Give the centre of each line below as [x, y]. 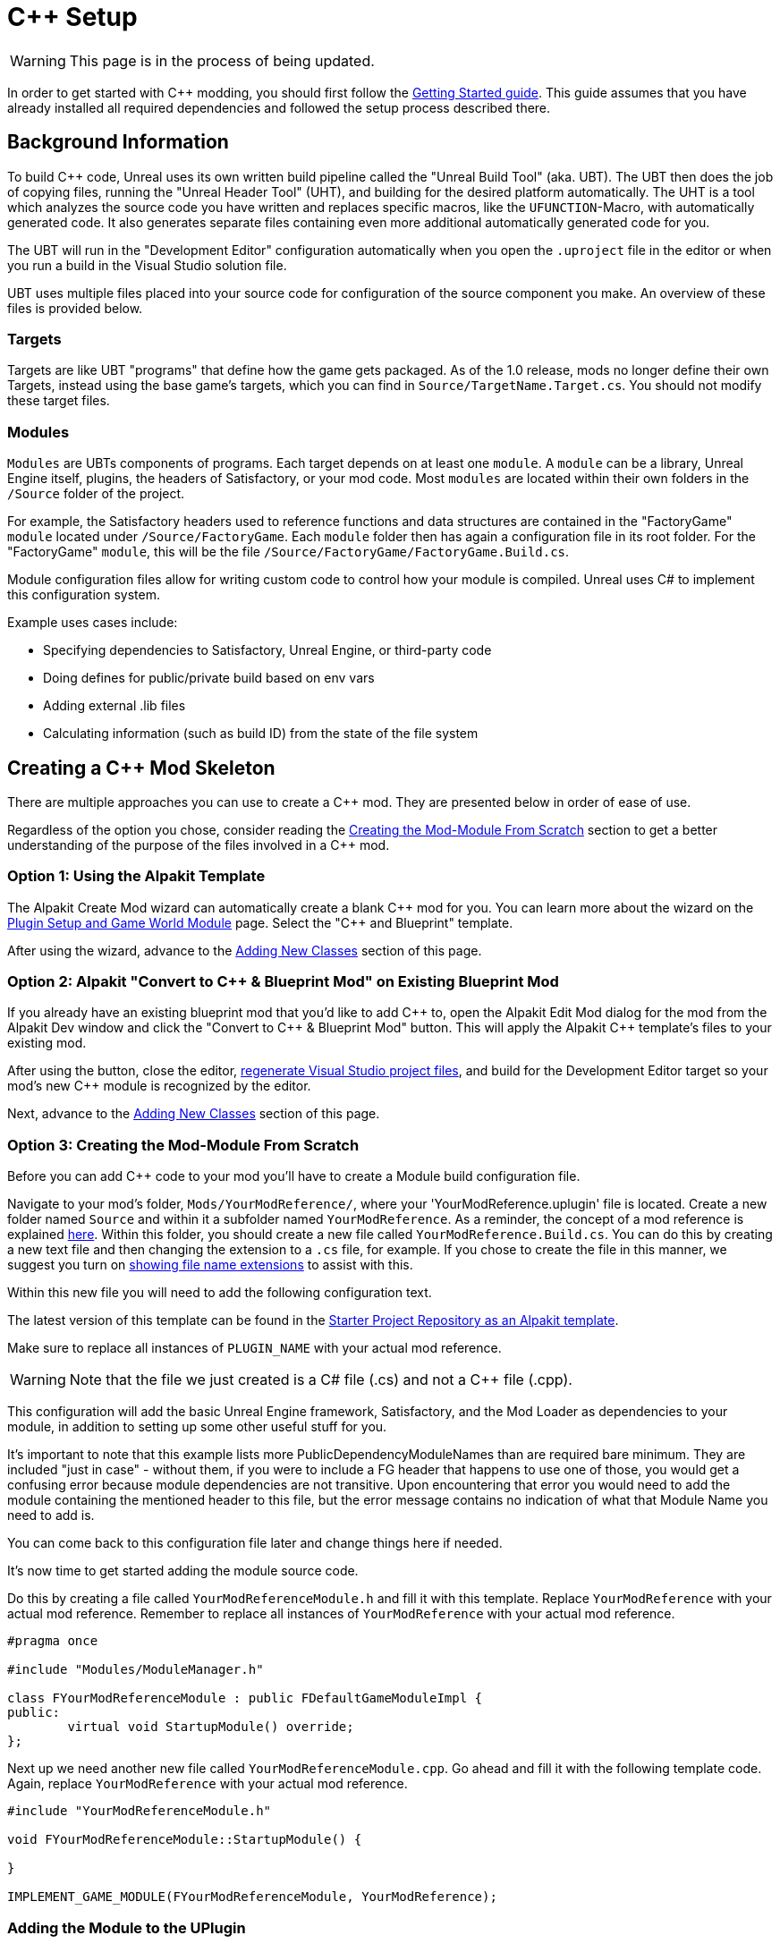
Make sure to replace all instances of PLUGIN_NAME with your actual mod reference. [254, 1348]
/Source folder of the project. [96, 494]
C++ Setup [72, 17]
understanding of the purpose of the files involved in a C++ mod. [199, 845]
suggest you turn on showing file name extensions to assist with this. [210, 1265]
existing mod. [47, 1043]
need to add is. [51, 1515]
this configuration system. [84, 595]
